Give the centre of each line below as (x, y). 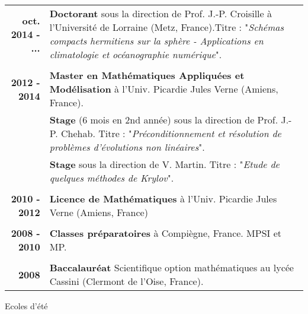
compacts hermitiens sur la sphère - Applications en (156, 41)
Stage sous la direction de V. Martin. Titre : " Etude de (164, 164)
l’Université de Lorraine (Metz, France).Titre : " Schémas (167, 27)
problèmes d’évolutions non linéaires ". (127, 147)
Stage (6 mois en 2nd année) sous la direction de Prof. (164, 120)
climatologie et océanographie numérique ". (136, 54)
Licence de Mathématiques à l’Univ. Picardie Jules (163, 199)
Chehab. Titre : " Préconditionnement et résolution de (171, 133)
